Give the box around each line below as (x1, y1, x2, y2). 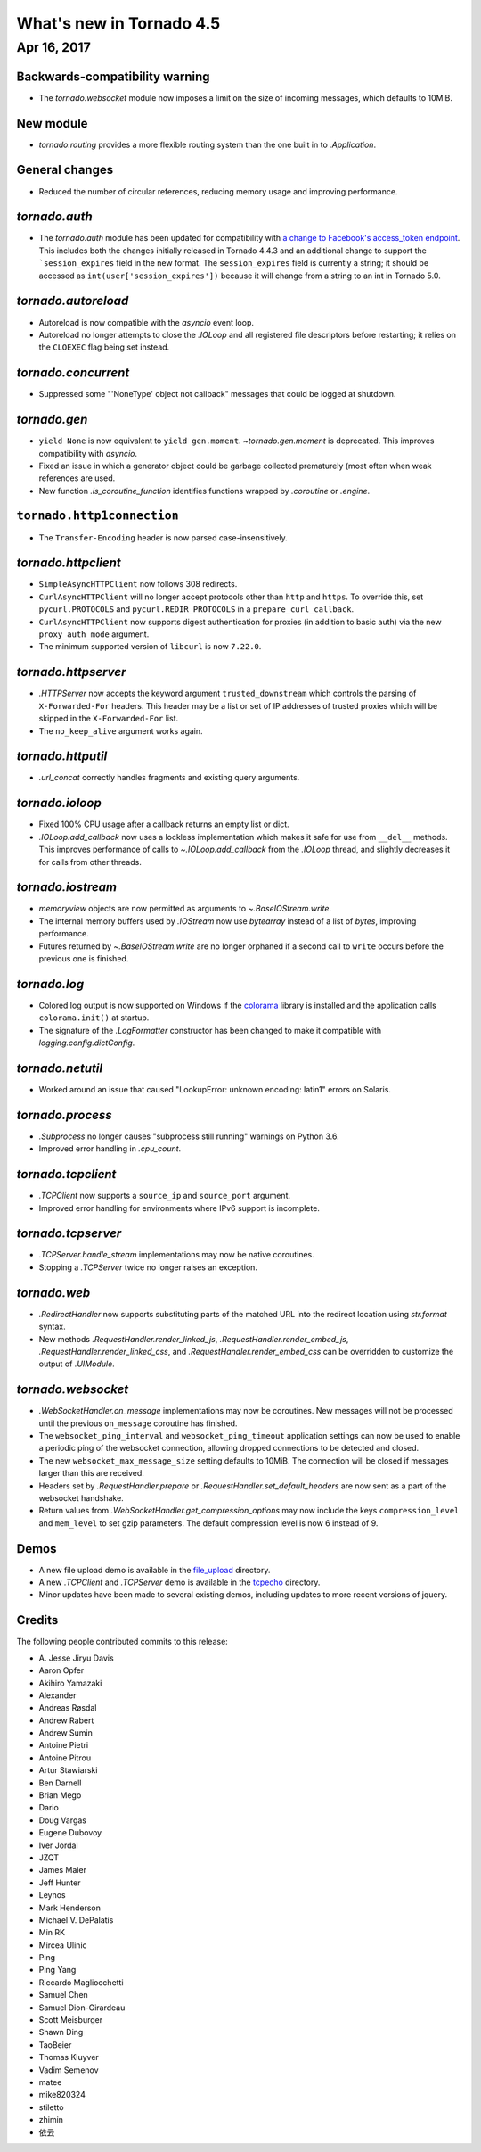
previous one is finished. (38, 952, 129, 963)
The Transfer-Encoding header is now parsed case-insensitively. (38, 532, 289, 543)
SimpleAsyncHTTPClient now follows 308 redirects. (38, 579, 238, 590)
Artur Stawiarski (38, 1765, 98, 1776)
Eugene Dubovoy (38, 1827, 102, 1838)
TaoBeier (38, 2039, 72, 2050)
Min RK (38, 1927, 66, 1938)
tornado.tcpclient (16, 1167, 117, 1182)
